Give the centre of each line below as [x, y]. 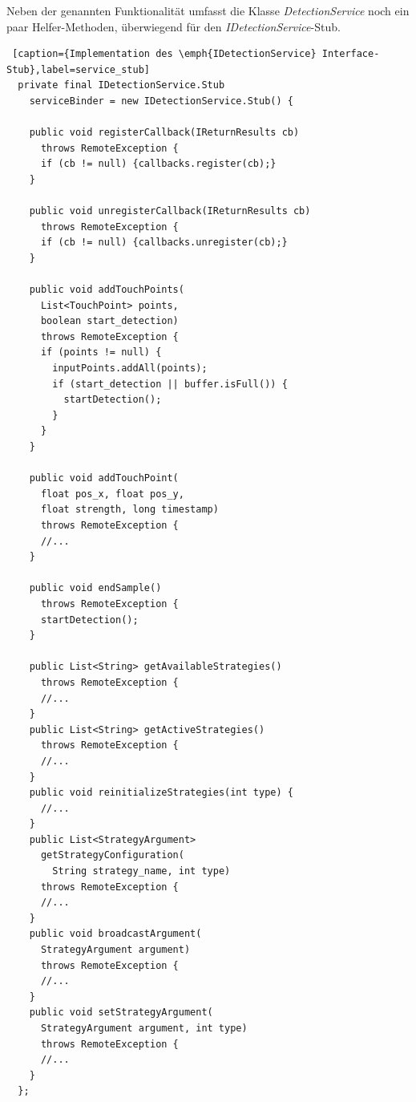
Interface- [351, 54]
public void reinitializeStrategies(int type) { [161, 793]
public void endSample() [95, 588]
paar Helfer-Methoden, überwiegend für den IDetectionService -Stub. [174, 26]
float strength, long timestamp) [129, 510]
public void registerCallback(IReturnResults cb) [164, 133]
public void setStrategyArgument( [121, 1013]
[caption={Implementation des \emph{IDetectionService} [164, 54]
